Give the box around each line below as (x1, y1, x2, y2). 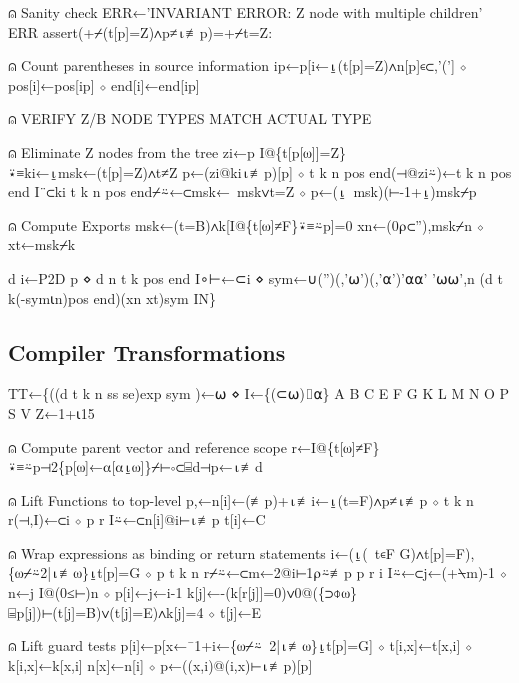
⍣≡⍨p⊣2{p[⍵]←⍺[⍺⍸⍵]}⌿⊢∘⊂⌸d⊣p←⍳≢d (8, 456, 263, 477)
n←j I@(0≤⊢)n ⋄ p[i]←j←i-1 (8, 582, 183, 603)
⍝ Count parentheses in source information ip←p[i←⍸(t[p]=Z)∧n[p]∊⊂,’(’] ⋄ (8, 55, 467, 76)
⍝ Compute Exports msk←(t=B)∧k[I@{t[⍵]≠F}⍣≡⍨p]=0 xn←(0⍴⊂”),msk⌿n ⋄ (8, 214, 484, 235)
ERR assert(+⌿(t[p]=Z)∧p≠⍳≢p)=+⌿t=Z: (8, 21, 273, 42)
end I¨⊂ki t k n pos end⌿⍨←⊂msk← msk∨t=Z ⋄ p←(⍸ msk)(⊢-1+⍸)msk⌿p (8, 181, 477, 202)
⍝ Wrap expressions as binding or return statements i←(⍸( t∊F (8, 542, 395, 563)
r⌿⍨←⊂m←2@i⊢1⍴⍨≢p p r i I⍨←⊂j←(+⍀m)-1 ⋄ (203, 562, 507, 583)
